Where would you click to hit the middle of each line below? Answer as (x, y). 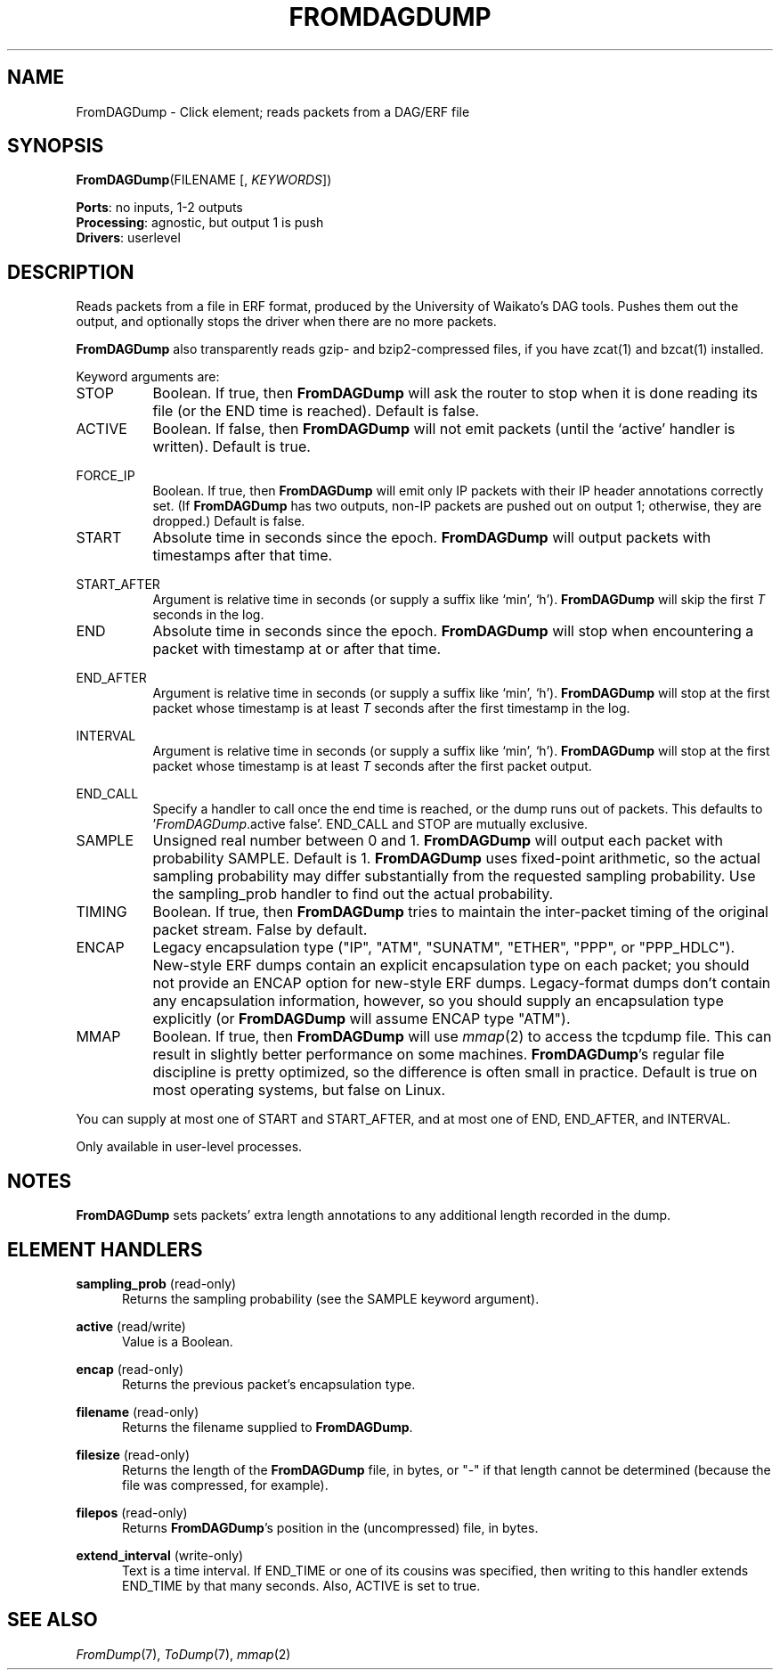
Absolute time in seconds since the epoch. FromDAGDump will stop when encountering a (453, 631)
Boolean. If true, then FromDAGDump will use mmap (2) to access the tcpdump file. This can (462, 1037)
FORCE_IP (106, 476)
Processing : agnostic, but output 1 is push (200, 223)
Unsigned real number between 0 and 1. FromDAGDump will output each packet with (438, 841)
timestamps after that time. (243, 556)
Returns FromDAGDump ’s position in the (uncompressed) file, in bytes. (330, 1527)
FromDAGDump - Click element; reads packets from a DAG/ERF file (273, 111)
